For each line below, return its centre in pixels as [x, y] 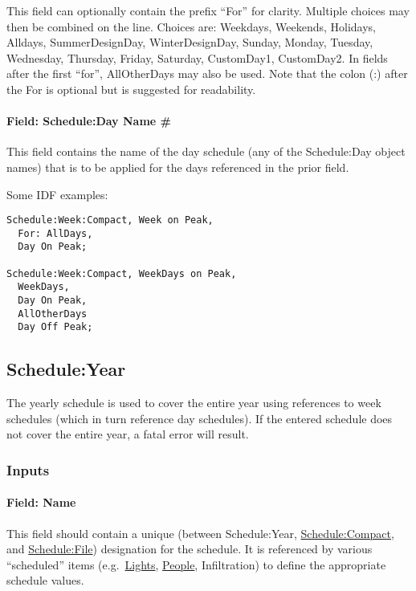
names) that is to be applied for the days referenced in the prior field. [178, 167]
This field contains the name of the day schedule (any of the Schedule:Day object [206, 151]
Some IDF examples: [57, 194]
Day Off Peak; [55, 327]
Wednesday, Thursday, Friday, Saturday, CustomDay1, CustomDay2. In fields [197, 57]
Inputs [28, 469]
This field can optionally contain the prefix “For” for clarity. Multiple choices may [208, 10]
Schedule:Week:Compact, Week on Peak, [110, 220]
